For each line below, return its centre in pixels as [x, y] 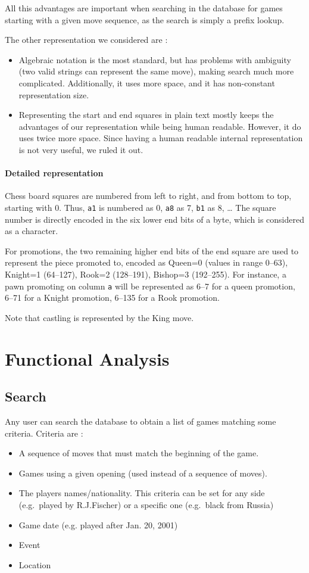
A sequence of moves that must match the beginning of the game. [139, 453]
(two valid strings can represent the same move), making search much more [156, 71]
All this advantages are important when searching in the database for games [144, 8]
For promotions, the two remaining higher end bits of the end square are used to [152, 250]
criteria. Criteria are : [44, 433]
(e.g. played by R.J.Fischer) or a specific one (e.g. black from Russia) [146, 504]
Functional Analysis [87, 358]
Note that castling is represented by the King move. [99, 317]
